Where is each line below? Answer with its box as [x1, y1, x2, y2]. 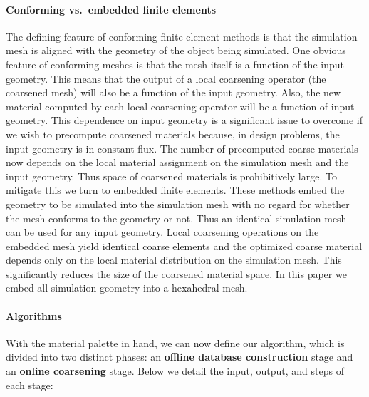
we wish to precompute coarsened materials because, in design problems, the [6, 126, 340, 141]
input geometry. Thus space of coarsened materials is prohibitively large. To [6, 168, 337, 183]
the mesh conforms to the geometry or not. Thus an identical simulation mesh [6, 210, 347, 225]
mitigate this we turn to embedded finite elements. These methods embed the [6, 182, 345, 197]
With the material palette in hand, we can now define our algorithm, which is [6, 335, 345, 350]
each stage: [6, 377, 53, 392]
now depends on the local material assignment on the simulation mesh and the [6, 155, 349, 170]
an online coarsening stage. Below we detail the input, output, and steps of [6, 364, 344, 378]
